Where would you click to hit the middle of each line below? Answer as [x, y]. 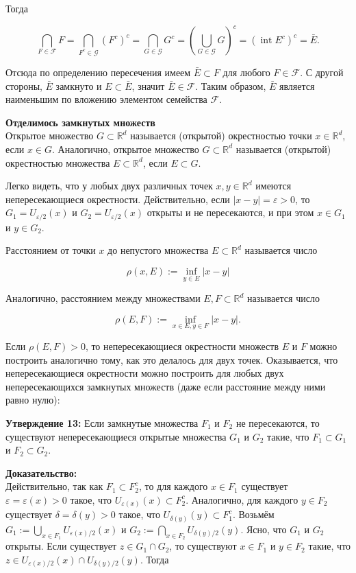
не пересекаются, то [278, 422]
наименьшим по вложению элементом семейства [106, 99]
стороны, [24, 85]
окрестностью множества [58, 162]
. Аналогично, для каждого [242, 499]
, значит [148, 85]
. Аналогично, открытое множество [126, 149]
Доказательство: [41, 472]
